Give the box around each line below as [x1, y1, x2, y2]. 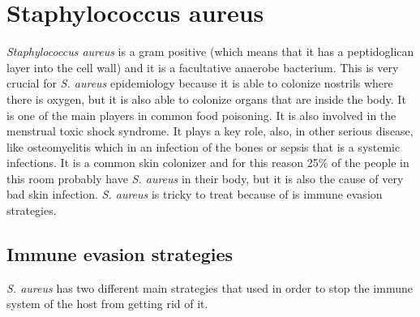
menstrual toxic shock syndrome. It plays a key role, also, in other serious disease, [6, 122, 414, 139]
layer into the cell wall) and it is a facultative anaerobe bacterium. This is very [6, 58, 399, 75]
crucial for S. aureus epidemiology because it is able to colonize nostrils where [6, 75, 393, 92]
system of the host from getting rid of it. [6, 295, 208, 312]
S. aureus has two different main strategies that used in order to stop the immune [6, 279, 413, 296]
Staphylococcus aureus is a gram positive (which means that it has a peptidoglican [6, 43, 414, 60]
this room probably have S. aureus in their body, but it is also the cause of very [6, 169, 404, 186]
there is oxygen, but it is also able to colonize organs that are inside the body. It [6, 90, 406, 107]
